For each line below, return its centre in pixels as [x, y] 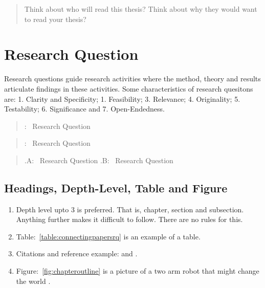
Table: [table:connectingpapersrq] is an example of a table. [108, 236]
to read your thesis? [55, 19]
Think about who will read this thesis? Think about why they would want [141, 9]
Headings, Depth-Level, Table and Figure [116, 187]
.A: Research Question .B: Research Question [99, 160]
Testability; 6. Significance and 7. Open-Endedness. [84, 109]
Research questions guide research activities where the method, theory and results [132, 79]
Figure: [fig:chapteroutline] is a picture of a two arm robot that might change [138, 271]
